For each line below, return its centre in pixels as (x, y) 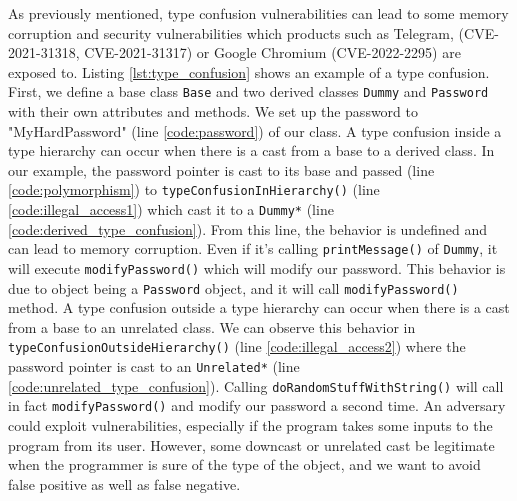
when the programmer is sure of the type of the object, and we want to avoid (244, 464)
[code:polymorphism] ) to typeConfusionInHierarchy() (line (194, 189)
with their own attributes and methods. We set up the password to (213, 111)
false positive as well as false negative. (124, 483)
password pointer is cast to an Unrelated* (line (154, 366)
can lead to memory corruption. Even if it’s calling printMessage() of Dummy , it (253, 248)
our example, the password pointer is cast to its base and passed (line (221, 169)
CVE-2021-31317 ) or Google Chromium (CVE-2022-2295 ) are (272, 52)
